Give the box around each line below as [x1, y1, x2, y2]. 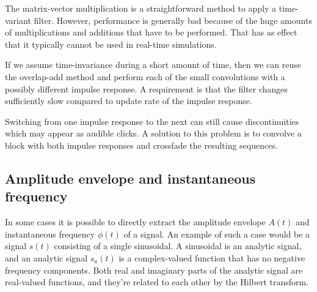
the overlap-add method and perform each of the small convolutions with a [5, 70, 285, 83]
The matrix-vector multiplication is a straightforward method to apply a [5, 2, 277, 14]
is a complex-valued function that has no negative [118, 251, 305, 264]
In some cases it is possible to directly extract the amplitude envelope [5, 215, 266, 228]
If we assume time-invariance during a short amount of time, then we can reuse [5, 58, 301, 71]
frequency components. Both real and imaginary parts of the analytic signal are [5, 263, 303, 276]
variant [5, 13, 31, 26]
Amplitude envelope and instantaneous [5, 168, 256, 187]
